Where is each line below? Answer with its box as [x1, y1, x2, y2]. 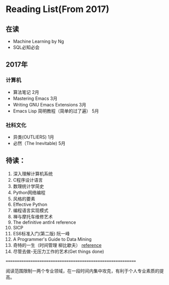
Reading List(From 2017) [6, 4, 110, 15]
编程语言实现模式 [13, 207, 49, 213]
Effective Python [13, 201, 47, 207]
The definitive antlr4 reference [13, 219, 76, 225]
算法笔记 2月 [13, 89, 40, 95]
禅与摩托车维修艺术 [13, 213, 53, 219]
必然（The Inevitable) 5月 [13, 140, 66, 146]
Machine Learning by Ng [13, 39, 64, 44]
